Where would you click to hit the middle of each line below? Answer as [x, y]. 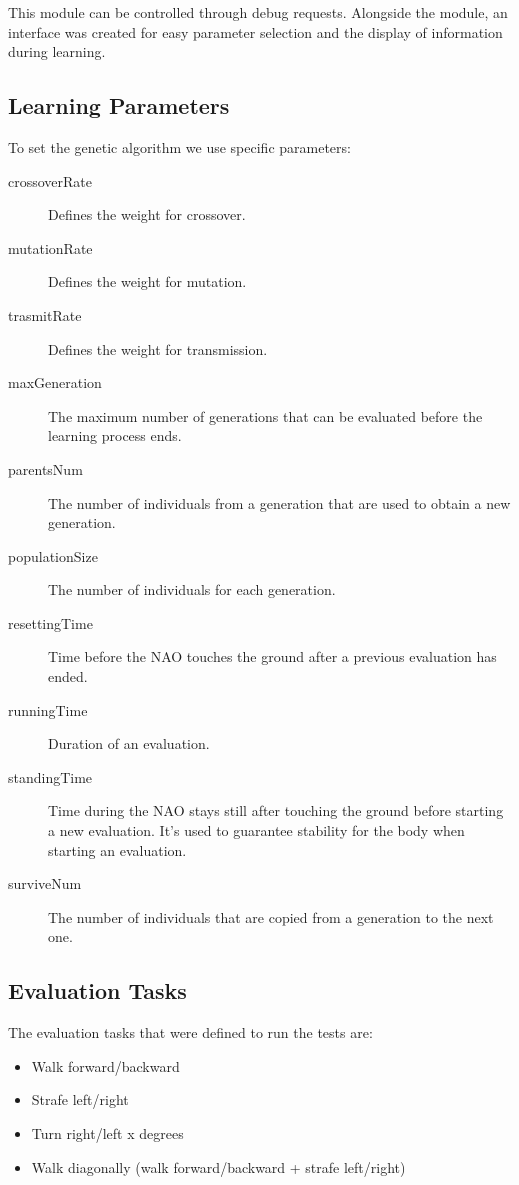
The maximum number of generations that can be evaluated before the [265, 415]
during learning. [57, 51]
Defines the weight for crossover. [147, 214]
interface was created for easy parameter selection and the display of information [255, 31]
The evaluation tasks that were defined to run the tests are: [190, 1032]
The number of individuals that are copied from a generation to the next [271, 916]
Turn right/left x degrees [107, 1133]
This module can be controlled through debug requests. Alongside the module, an [258, 12]
